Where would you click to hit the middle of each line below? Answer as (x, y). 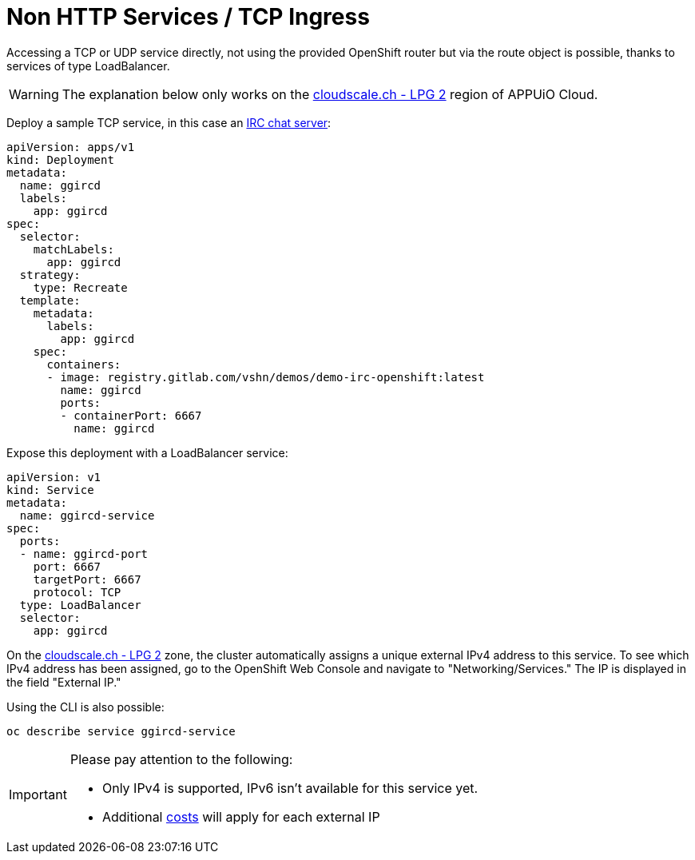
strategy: (50, 275)
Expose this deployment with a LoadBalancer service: (147, 452)
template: (50, 300)
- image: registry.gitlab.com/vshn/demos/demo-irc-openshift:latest (266, 377)
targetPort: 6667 (87, 579)
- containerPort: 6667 (131, 415)
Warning (34, 94)
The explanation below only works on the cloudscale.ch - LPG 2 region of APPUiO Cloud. (330, 94)
